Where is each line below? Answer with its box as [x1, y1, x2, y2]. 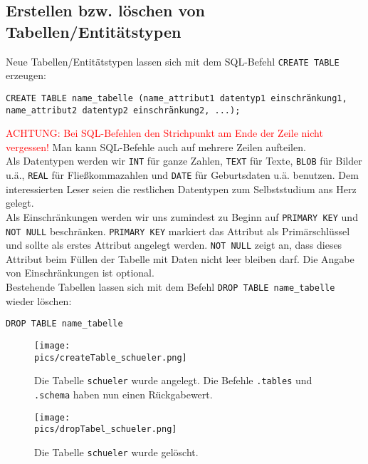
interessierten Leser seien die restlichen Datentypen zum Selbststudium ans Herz [6, 181, 357, 196]
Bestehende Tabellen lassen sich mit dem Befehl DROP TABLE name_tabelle [6, 279, 335, 294]
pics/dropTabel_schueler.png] [34, 424, 177, 435]
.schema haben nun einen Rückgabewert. [34, 386, 213, 401]
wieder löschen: [6, 293, 72, 308]
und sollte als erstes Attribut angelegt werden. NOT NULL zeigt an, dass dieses [6, 237, 342, 252]
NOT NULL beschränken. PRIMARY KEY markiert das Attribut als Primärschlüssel [6, 223, 350, 238]
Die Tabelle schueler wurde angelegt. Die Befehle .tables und [34, 373, 312, 388]
